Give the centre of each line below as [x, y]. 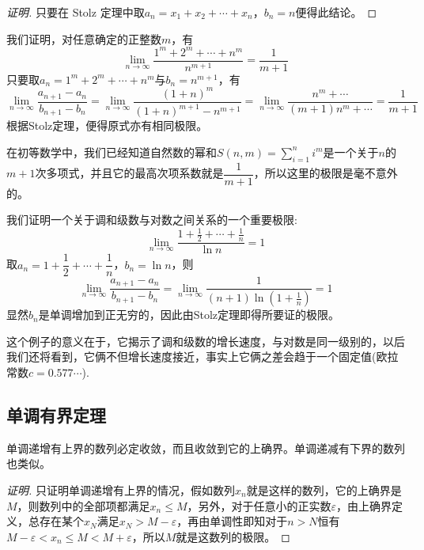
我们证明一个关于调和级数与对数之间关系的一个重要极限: [152, 220]
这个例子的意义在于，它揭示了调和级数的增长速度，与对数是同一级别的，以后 [206, 341]
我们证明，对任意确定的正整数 [84, 38]
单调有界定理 [56, 415]
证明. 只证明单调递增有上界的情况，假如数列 [121, 490]
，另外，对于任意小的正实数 [259, 505]
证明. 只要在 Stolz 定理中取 [76, 12]
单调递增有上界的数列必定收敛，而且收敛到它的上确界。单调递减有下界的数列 [206, 448]
